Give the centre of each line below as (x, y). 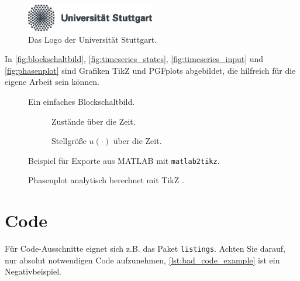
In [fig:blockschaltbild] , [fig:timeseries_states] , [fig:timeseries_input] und (134, 59)
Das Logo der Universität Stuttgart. (93, 39)
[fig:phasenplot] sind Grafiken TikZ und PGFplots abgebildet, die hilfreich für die (150, 70)
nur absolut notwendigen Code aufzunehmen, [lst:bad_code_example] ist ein (142, 260)
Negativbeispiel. (33, 271)
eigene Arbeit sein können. (52, 82)
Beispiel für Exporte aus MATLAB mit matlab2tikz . (124, 160)
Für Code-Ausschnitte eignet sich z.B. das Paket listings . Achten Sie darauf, (145, 249)
